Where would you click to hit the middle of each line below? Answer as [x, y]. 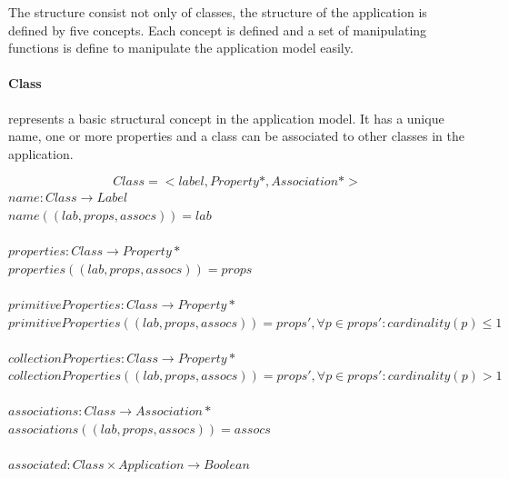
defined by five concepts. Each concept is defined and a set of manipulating [218, 30]
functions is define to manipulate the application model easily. [181, 48]
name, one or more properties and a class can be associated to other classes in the [237, 136]
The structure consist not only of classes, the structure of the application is [218, 12]
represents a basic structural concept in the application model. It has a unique [226, 118]
